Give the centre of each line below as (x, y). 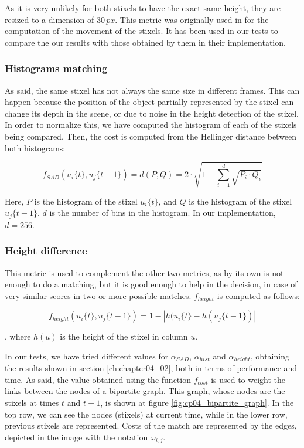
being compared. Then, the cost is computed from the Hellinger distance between (151, 136)
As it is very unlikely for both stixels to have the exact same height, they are (143, 8)
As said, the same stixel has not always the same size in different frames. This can (152, 90)
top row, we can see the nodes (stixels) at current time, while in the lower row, (146, 414)
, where (18, 336)
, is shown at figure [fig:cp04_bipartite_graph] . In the (197, 403)
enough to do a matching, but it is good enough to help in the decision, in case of (151, 284)
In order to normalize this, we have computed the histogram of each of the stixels (151, 125)
